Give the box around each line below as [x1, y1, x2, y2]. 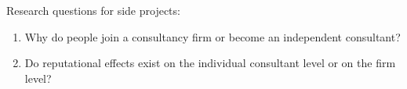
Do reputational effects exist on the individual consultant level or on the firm [24, 55, 396, 71]
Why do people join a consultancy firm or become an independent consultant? [24, 28, 401, 44]
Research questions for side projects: [6, 2, 180, 18]
